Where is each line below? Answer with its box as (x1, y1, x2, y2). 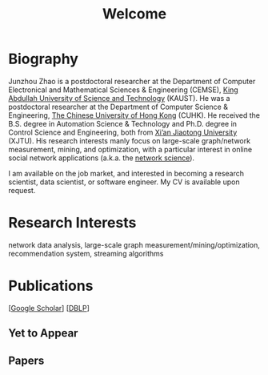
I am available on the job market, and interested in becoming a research (8, 168, 244, 178)
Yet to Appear (8, 326, 78, 341)
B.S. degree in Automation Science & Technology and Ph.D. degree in (8, 119, 238, 128)
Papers (8, 353, 45, 367)
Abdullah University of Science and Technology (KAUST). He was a (8, 93, 230, 103)
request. (8, 185, 36, 195)
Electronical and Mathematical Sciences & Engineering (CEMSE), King (8, 85, 238, 95)
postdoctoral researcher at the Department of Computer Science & (8, 102, 228, 111)
